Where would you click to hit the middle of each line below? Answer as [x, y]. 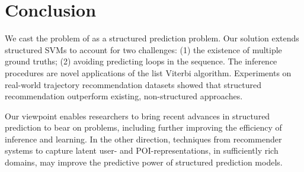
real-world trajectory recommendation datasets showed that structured [133, 84]
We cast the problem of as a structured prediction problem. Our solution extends [152, 38]
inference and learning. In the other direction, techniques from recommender [143, 139]
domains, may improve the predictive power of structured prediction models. [144, 162]
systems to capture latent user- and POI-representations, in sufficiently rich [142, 150]
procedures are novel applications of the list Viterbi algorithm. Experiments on [148, 72]
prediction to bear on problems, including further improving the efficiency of [143, 127]
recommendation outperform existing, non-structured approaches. [124, 96]
